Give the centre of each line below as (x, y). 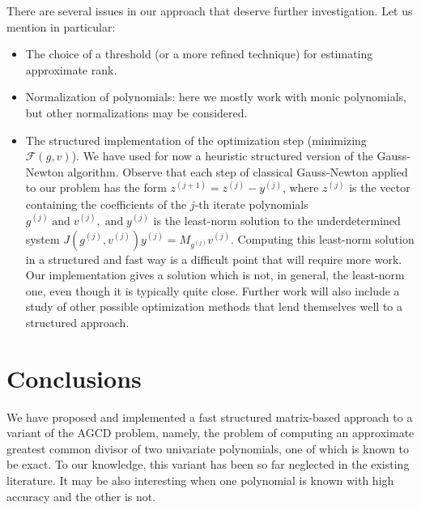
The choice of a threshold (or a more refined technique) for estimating (199, 54)
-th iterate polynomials (251, 204)
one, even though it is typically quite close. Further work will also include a (213, 290)
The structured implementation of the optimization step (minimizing (196, 140)
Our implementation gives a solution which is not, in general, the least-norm (215, 275)
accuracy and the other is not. (81, 496)
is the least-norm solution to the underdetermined (277, 220)
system (43, 238)
